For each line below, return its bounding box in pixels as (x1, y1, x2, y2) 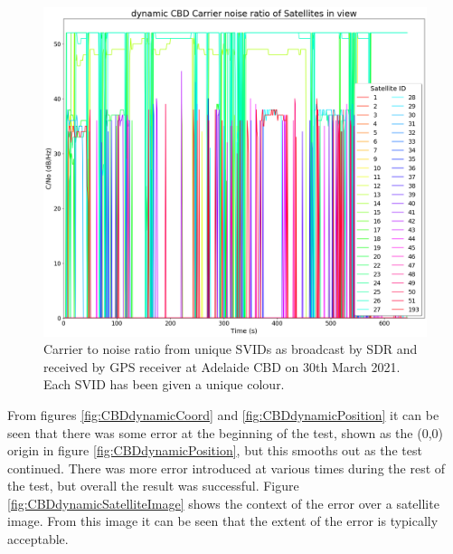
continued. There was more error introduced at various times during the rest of (7, 458, 446, 477)
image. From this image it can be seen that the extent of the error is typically (7, 511, 439, 530)
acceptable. (7, 530, 69, 549)
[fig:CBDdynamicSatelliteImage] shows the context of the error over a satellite (7, 493, 439, 512)
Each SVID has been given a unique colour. (43, 375, 285, 394)
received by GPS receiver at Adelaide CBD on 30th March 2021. (43, 357, 401, 376)
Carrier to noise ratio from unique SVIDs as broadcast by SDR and (43, 339, 418, 358)
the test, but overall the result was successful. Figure (7, 476, 299, 495)
